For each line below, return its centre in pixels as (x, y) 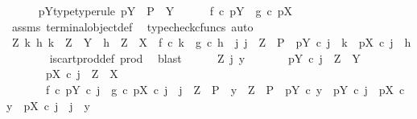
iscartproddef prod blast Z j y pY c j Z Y (205, 57)
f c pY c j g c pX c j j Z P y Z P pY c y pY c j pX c (225, 89)
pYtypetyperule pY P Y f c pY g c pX (165, 10)
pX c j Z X (82, 74)
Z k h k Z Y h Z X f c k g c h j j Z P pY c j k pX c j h (211, 42)
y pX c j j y (48, 105)
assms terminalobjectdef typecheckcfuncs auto (132, 26)
